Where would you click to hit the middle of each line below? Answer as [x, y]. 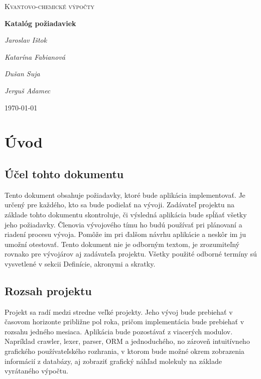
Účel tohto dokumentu [64, 173]
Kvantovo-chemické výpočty [49, 6]
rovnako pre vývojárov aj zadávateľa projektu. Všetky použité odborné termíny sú [131, 254]
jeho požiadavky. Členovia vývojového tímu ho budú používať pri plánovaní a [123, 224]
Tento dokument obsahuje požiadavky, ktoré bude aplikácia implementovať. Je [125, 195]
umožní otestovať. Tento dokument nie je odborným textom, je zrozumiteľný [122, 244]
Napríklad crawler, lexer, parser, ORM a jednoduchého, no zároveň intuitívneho [127, 341]
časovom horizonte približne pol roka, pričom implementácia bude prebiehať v [124, 322]
